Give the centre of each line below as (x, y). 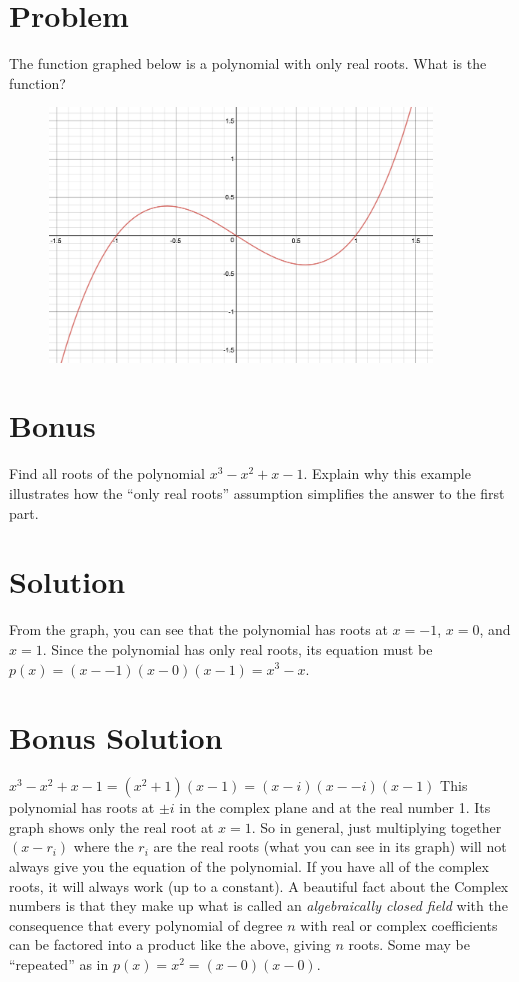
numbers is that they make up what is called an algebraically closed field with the (258, 905)
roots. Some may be (409, 944)
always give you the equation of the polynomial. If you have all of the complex (249, 866)
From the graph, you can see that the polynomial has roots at (198, 629)
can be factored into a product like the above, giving (170, 944)
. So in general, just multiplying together (376, 826)
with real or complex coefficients (399, 924)
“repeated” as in (59, 963)
